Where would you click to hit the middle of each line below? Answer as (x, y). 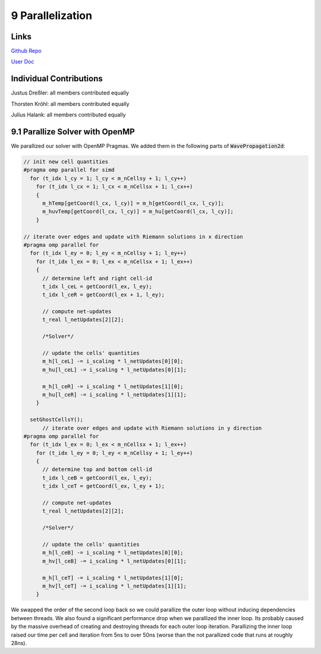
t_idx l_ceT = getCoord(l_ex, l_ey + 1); (103, 486)
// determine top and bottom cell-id (97, 469)
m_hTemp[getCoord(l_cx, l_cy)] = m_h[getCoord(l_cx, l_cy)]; (133, 203)
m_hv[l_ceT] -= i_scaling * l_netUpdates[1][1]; (114, 586)
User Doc (23, 62)
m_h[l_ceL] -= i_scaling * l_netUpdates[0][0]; (113, 361)
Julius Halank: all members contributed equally (68, 115)
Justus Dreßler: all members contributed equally (70, 93)
